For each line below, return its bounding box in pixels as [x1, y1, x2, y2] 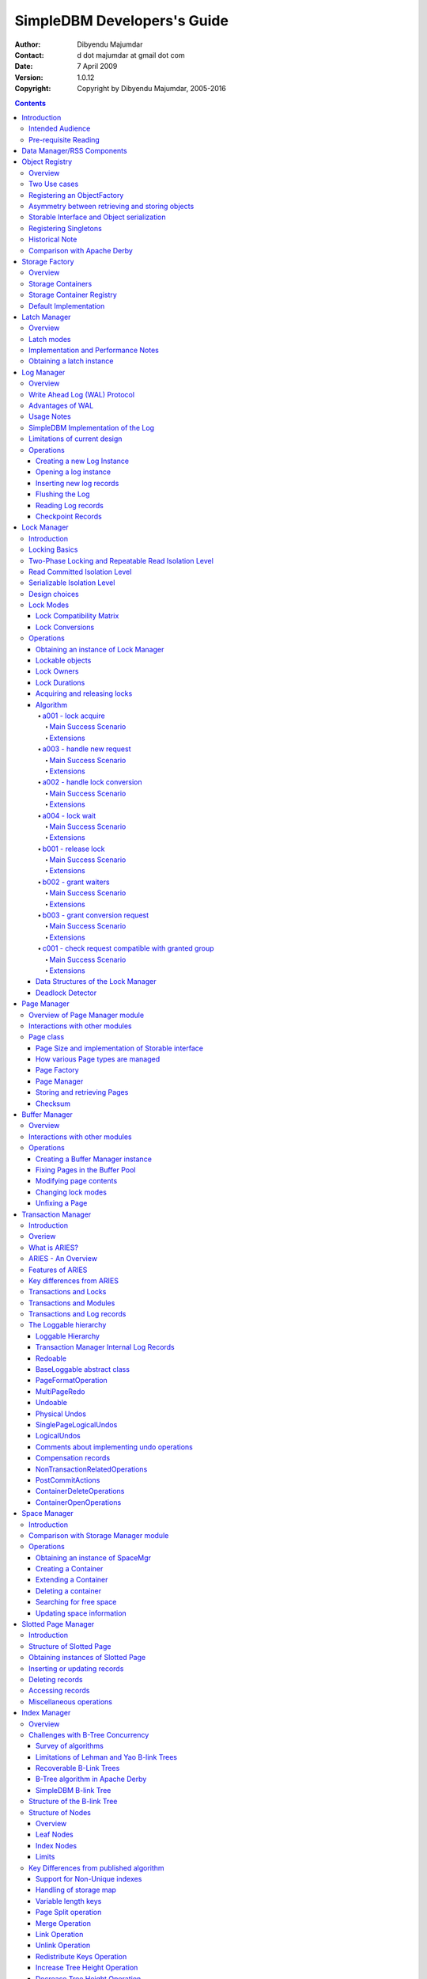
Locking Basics [28, 545, 78, 554]
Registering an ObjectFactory [28, 190, 124, 199]
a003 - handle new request [42, 744, 131, 754]
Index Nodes [36, 1840, 77, 1850]
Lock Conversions [36, 622, 95, 632]
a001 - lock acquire [42, 711, 106, 720]
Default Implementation [28, 301, 105, 310]
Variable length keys [36, 1896, 102, 1905]
